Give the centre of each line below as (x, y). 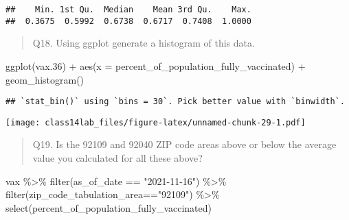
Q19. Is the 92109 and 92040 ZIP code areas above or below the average (184, 144)
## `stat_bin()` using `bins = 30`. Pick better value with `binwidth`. (175, 102)
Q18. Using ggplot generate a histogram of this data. (144, 43)
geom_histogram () (45, 79)
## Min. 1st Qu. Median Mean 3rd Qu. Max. (128, 10)
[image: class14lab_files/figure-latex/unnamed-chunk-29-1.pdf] (156, 122)
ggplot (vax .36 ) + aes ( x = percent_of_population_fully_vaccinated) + (156, 65)
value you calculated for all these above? (117, 158)
